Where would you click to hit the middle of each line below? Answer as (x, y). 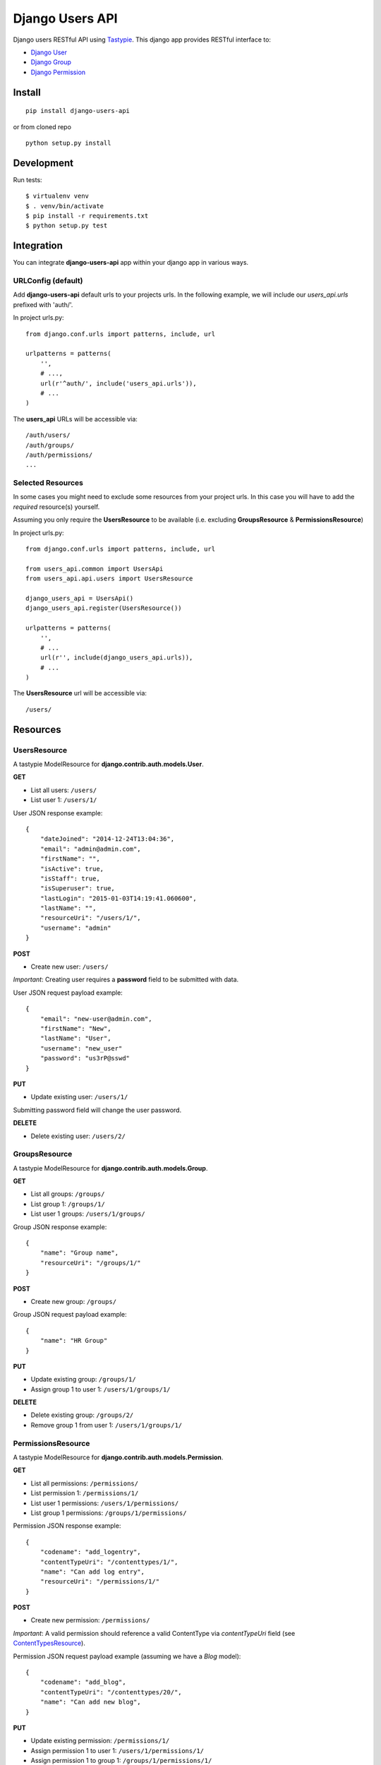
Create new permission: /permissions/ (90, 1620)
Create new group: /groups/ (73, 1301)
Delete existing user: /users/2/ (78, 1136)
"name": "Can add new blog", (90, 1702)
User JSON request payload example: (68, 993)
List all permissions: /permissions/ (85, 1483)
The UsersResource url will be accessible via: (80, 693)
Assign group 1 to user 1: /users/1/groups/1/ (101, 1389)
